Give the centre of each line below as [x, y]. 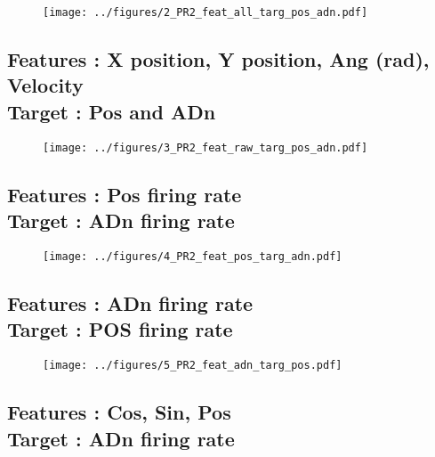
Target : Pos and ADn [112, 111]
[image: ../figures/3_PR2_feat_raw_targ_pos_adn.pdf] [205, 147]
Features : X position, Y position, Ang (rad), [218, 59]
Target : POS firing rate [120, 329]
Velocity [45, 85]
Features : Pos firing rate [125, 194]
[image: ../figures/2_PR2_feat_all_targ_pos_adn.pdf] [205, 12]
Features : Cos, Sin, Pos [119, 412]
